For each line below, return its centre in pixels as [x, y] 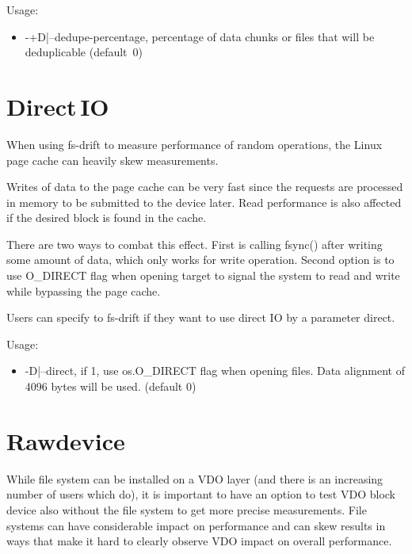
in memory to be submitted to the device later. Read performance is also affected [204, 202]
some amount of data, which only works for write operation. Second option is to [200, 260]
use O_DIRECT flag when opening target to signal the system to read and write [203, 275]
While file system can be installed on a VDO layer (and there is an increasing [195, 478]
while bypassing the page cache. [84, 290]
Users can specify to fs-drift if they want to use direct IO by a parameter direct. [201, 317]
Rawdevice [66, 440]
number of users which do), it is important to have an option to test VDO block [201, 494]
